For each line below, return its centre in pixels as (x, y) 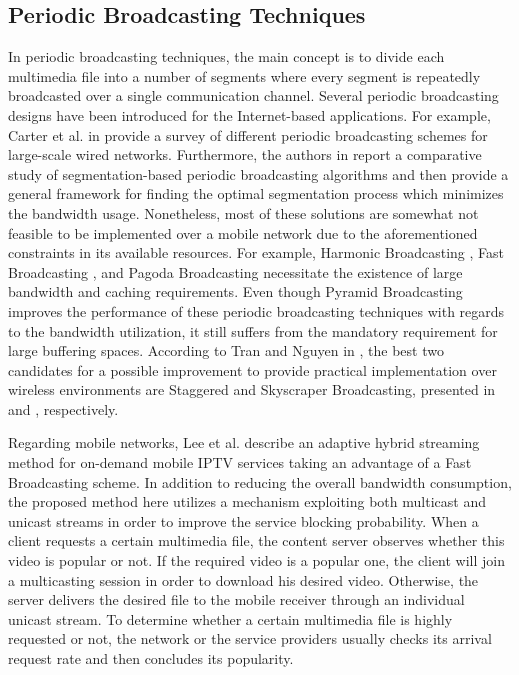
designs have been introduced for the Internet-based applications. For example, (249, 114)
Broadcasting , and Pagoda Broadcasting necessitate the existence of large (235, 271)
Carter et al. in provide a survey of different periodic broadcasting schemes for (248, 134)
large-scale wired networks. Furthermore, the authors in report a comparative (245, 154)
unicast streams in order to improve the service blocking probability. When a (243, 520)
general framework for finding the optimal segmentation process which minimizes (256, 193)
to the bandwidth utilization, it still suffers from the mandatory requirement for (253, 330)
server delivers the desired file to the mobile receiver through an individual (236, 599)
